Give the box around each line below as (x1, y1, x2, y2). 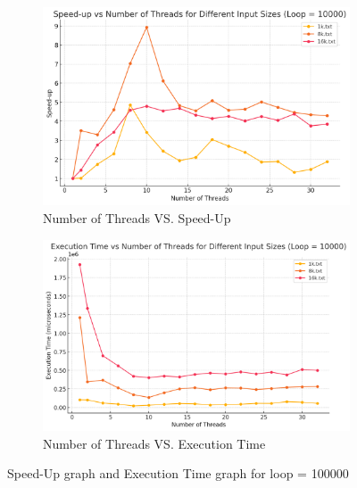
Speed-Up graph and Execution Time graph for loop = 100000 (7, 464, 349, 483)
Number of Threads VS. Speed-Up (43, 208, 231, 227)
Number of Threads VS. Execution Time (43, 434, 266, 452)
